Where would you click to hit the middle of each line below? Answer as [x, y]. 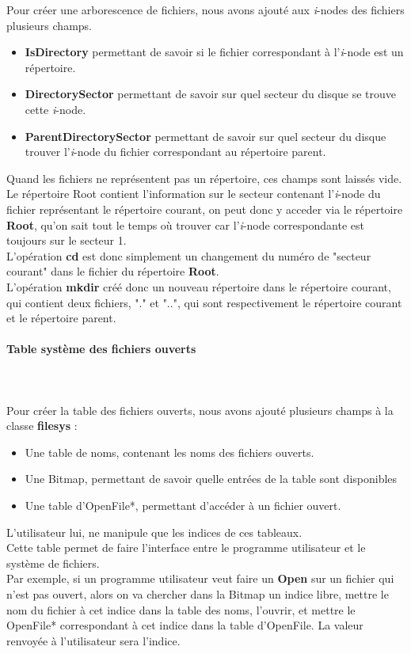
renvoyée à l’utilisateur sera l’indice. [93, 640]
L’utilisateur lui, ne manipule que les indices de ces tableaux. [154, 532]
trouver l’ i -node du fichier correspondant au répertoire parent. [175, 152]
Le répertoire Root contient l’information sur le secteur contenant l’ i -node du [194, 194]
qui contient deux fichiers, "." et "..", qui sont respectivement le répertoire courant [204, 302]
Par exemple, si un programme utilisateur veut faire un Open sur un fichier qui [200, 578]
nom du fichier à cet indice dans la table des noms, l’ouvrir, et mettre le [181, 609]
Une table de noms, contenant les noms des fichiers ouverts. [169, 452]
